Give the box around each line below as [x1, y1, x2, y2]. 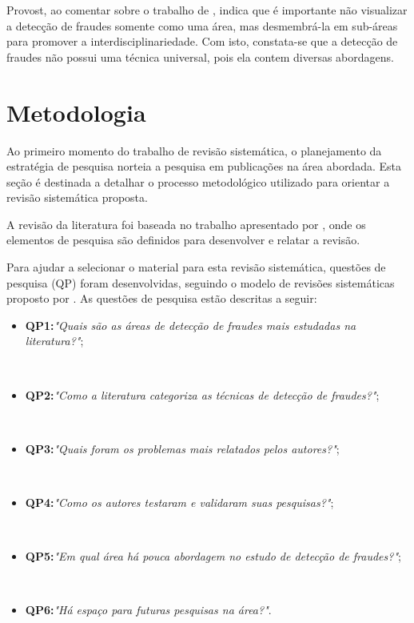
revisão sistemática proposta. [6, 189, 148, 206]
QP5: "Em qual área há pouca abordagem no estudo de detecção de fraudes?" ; [25, 548, 401, 565]
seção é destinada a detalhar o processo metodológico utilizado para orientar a [6, 173, 390, 190]
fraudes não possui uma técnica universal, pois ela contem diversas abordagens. [6, 48, 394, 65]
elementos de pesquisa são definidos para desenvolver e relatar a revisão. [6, 231, 360, 248]
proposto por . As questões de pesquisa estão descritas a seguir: [6, 290, 317, 307]
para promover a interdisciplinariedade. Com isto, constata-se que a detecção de [6, 33, 398, 50]
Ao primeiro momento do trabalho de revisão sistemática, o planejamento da [6, 142, 382, 159]
